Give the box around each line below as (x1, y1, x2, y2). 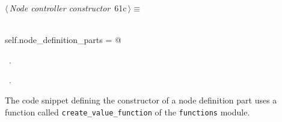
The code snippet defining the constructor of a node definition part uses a (5, 93, 277, 106)
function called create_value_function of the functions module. (5, 105, 250, 118)
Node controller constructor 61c (9, 2, 127, 14)
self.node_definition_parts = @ (5, 33, 121, 46)
